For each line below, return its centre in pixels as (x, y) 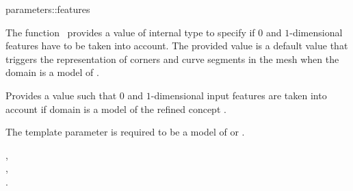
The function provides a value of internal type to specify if (130, 32)
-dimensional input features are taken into (239, 95)
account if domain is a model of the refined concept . (116, 109)
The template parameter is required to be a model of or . (125, 132)
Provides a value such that (61, 95)
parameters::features (48, 9)
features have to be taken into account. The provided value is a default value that (177, 46)
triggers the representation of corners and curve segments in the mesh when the (172, 59)
